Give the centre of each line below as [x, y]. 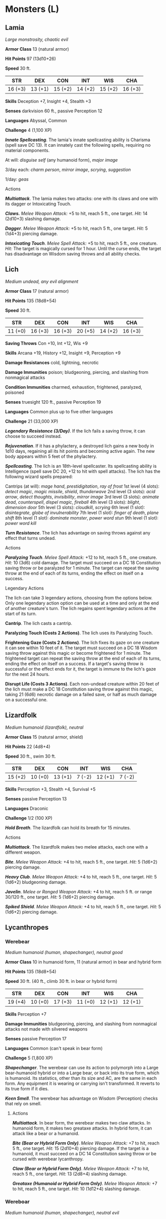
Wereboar [17, 1202]
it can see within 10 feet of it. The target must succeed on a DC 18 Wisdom [81, 648]
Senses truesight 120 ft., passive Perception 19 [53, 402]
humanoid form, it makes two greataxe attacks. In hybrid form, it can [82, 1128]
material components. [27, 150]
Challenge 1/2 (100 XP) [29, 818]
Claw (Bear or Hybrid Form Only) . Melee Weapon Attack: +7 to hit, [81, 1169]
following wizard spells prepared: [39, 476]
